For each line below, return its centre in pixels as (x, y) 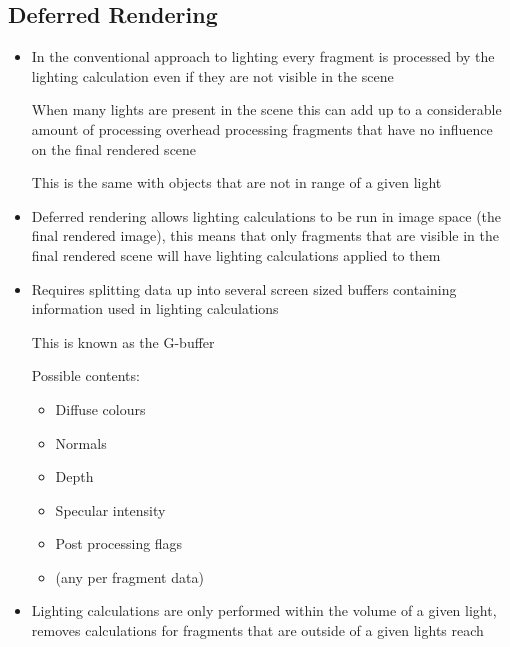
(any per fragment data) (129, 576)
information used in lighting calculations (155, 308)
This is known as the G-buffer (123, 341)
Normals (81, 442)
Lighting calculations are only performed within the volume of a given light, (264, 610)
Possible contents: (85, 375)
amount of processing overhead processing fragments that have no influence (262, 128)
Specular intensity (110, 509)
